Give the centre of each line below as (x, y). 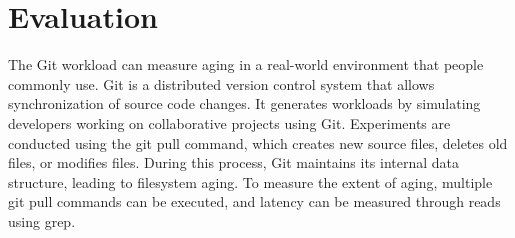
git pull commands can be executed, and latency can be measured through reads (254, 201)
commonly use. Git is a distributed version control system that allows (221, 83)
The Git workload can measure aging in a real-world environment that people (246, 64)
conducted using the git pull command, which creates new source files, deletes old (258, 142)
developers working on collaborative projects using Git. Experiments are (229, 122)
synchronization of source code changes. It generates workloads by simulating (244, 103)
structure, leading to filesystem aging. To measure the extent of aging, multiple (250, 181)
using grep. (42, 220)
